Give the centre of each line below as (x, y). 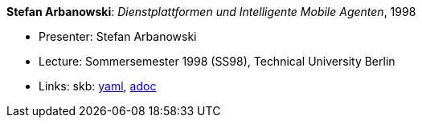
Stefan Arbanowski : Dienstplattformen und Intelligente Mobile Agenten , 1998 (211, 12)
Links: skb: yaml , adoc (98, 86)
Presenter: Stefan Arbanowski (118, 36)
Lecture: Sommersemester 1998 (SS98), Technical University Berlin (217, 61)
